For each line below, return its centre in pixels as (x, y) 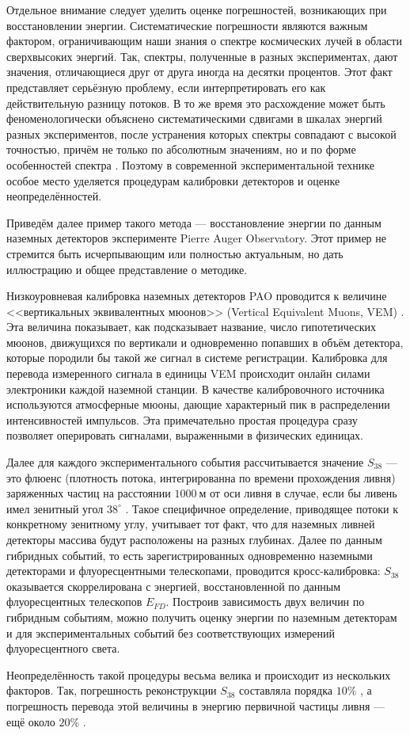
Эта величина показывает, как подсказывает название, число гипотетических (191, 327)
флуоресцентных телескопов (74, 602)
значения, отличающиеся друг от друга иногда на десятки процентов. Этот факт (199, 72)
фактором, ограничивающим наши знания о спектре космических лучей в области (204, 41)
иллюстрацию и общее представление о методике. (127, 269)
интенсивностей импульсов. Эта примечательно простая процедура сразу (182, 419)
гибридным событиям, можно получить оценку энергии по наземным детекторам (202, 617)
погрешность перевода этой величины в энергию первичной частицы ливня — (196, 705)
